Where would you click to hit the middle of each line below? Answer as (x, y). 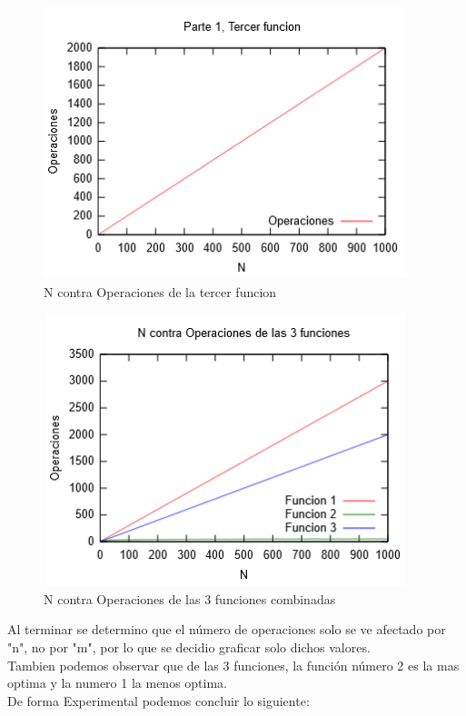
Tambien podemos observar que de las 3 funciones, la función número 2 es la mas (233, 665)
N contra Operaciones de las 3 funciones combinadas (190, 598)
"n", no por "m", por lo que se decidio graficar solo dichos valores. (189, 646)
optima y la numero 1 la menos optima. (117, 683)
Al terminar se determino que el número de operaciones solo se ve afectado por (227, 629)
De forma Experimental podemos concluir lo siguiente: (159, 700)
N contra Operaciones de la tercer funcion (160, 291)
